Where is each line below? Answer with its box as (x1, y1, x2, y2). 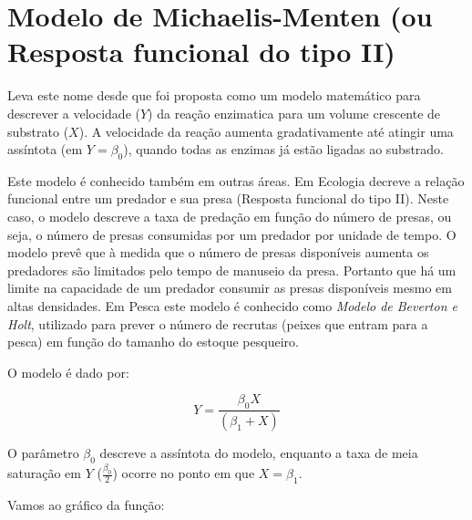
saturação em (7, 463, 81, 483)
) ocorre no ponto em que (112, 463, 255, 483)
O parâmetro (7, 443, 79, 463)
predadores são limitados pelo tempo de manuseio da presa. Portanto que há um (7, 260, 457, 279)
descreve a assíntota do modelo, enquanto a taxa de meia (99, 443, 418, 463)
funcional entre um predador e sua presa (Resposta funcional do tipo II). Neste (7, 189, 449, 208)
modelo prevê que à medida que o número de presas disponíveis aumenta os (7, 243, 429, 262)
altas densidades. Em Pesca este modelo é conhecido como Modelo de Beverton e (7, 296, 457, 316)
